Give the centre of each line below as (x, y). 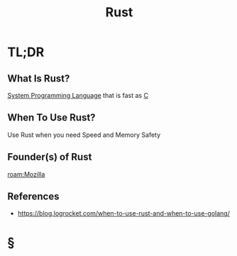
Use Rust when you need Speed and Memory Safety (84, 135)
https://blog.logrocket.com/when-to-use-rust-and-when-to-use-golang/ (124, 213)
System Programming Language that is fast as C (78, 95)
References (33, 197)
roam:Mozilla (26, 174)
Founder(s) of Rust (50, 157)
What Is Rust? (39, 78)
